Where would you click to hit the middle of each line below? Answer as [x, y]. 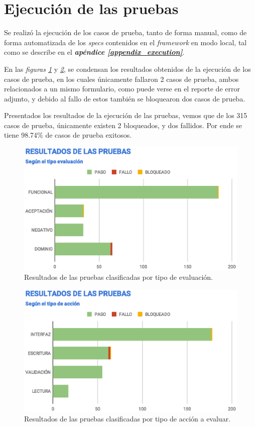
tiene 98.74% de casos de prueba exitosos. [68, 135]
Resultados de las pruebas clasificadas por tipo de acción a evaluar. [127, 419]
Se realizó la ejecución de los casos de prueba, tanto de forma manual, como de [125, 32]
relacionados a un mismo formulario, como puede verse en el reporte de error [122, 89]
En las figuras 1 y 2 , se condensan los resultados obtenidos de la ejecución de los [127, 69]
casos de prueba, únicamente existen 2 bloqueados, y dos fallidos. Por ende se [123, 125]
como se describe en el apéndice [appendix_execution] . [94, 52]
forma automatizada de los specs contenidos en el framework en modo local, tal [125, 42]
